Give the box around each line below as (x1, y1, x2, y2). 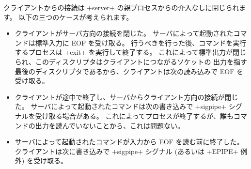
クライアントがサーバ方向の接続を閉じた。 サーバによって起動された (15, 28, 234, 38)
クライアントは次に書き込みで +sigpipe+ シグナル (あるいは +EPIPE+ (15, 146, 238, 156)
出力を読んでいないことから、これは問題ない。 (35, 120, 185, 130)
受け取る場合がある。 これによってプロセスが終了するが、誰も (35, 110, 234, 121)
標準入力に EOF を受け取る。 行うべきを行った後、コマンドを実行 (35, 37, 247, 47)
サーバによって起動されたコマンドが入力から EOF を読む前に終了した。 (15, 137, 244, 147)
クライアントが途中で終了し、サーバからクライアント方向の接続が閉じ (15, 92, 238, 102)
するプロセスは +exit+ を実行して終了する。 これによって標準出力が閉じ (15, 47, 246, 57)
